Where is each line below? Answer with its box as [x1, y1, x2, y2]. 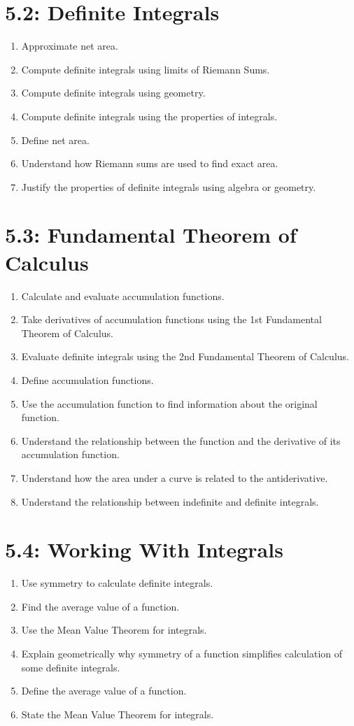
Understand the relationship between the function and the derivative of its [21, 433, 341, 448]
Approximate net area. [21, 38, 118, 53]
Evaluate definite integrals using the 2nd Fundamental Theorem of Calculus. [21, 349, 349, 364]
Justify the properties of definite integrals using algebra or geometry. [21, 179, 316, 194]
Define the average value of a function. [21, 683, 187, 698]
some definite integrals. [21, 660, 120, 674]
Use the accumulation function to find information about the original [21, 396, 318, 411]
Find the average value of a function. [21, 599, 180, 613]
